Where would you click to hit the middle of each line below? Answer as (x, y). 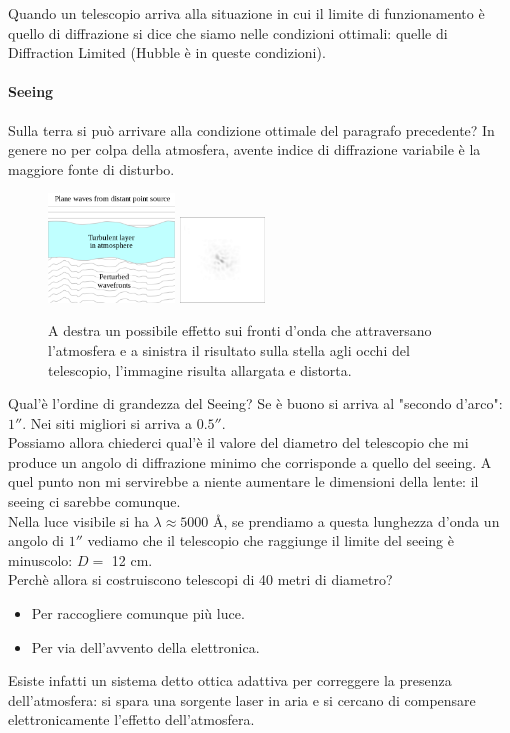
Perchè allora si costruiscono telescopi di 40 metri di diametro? (200, 579)
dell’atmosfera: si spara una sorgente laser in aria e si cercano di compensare (242, 699)
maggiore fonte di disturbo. (91, 168)
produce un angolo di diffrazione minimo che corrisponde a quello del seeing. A (250, 461)
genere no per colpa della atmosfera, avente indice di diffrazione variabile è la (244, 149)
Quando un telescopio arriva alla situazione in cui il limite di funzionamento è (246, 13)
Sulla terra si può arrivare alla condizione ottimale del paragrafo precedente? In (251, 129)
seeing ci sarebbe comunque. (94, 501)
